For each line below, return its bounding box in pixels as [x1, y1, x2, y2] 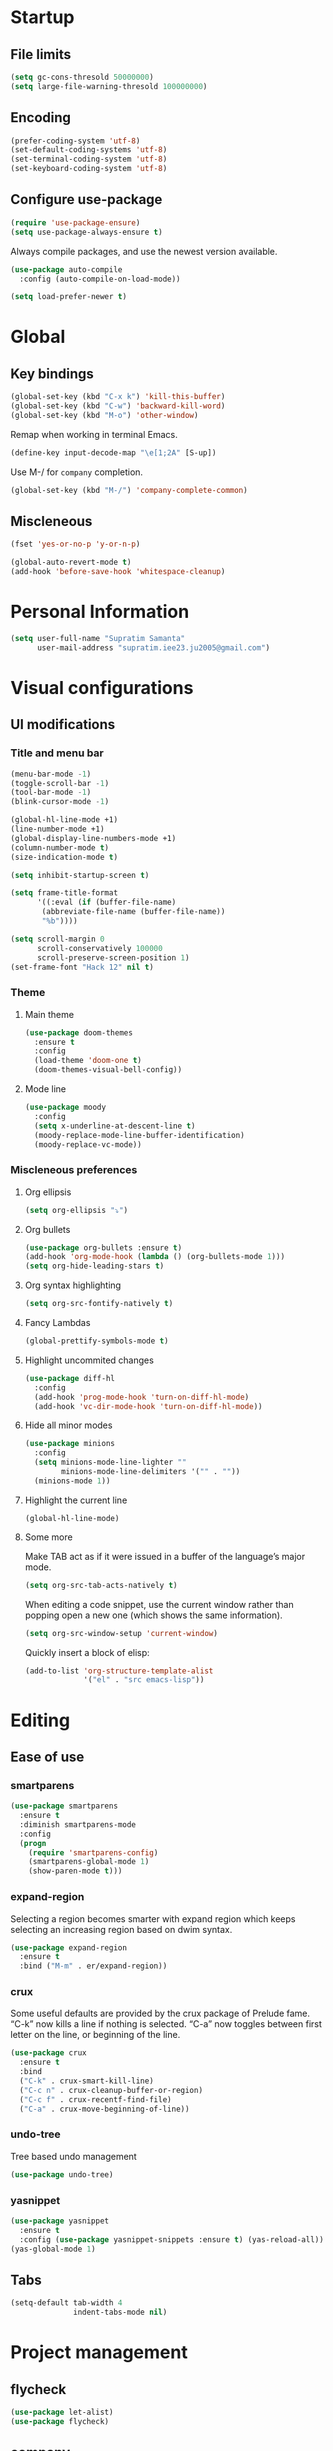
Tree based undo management [10, 2150, 137, 2162]
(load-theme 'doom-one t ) [34, 1056, 142, 1066]
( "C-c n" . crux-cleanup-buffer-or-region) [19, 2085, 203, 2095]
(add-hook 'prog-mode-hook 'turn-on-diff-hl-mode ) [34, 1392, 250, 1402]
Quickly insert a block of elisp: [24, 1646, 150, 1658]
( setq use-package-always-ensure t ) [10, 227, 163, 237]
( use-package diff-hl [24, 1373, 115, 1383]
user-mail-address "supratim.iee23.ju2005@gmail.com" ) [36, 642, 271, 653]
